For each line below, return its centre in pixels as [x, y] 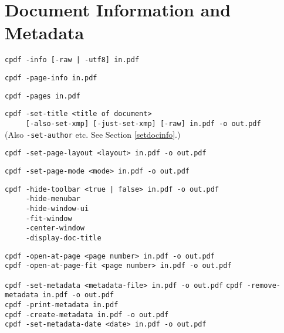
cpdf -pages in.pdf [43, 96]
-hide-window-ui [57, 208]
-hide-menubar [53, 199]
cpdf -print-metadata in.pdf [62, 305]
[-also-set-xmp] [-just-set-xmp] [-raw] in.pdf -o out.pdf [143, 123]
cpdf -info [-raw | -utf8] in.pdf [72, 60]
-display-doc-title [63, 238]
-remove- [264, 285]
